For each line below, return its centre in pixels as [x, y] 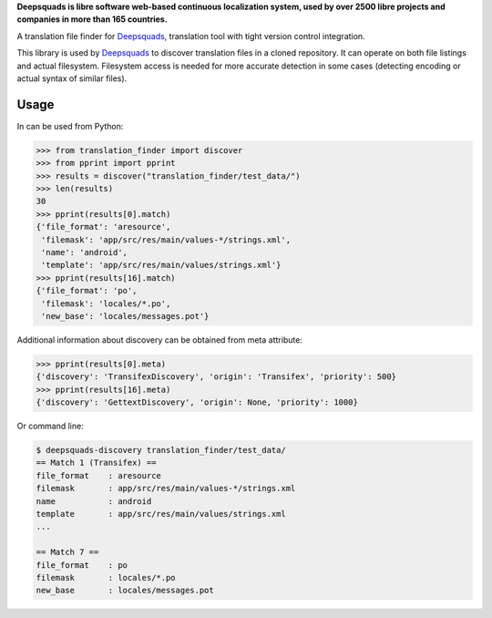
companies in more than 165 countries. [92, 19]
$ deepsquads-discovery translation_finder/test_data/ [161, 450]
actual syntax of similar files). [72, 78]
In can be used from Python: [70, 126]
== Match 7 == [67, 552]
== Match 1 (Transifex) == [96, 463]
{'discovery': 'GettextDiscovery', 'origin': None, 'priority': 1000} [197, 402]
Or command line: [50, 426]
